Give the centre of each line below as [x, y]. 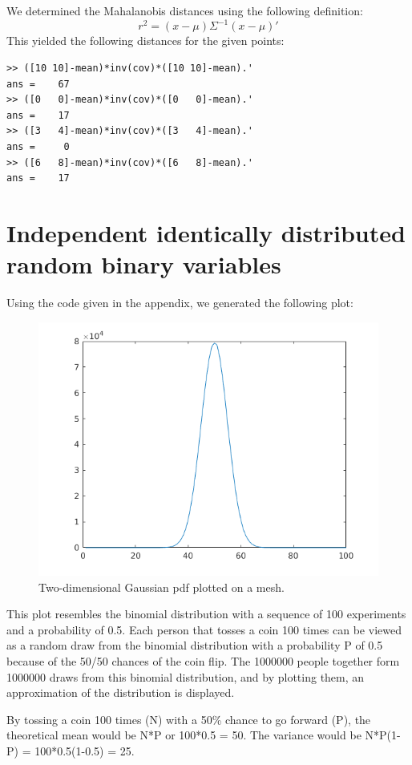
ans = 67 [38, 84]
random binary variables [144, 264]
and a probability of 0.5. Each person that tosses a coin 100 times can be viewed [204, 629]
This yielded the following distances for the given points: [145, 40]
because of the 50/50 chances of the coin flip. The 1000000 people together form [203, 661]
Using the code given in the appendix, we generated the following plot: [180, 303]
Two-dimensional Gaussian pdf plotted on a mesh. [162, 587]
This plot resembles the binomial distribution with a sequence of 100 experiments [206, 614]
